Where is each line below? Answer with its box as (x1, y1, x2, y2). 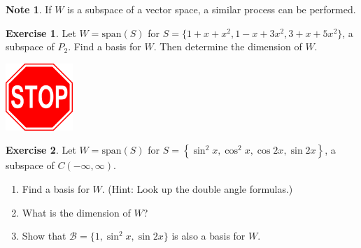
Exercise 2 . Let (6, 143, 76, 157)
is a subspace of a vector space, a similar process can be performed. (67, 2, 356, 16)
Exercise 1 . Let (6, 25, 76, 40)
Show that (22, 228, 66, 243)
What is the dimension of (22, 205, 131, 219)
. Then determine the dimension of (153, 39, 302, 54)
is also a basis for (171, 228, 246, 243)
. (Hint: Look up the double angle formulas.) (101, 181, 293, 196)
